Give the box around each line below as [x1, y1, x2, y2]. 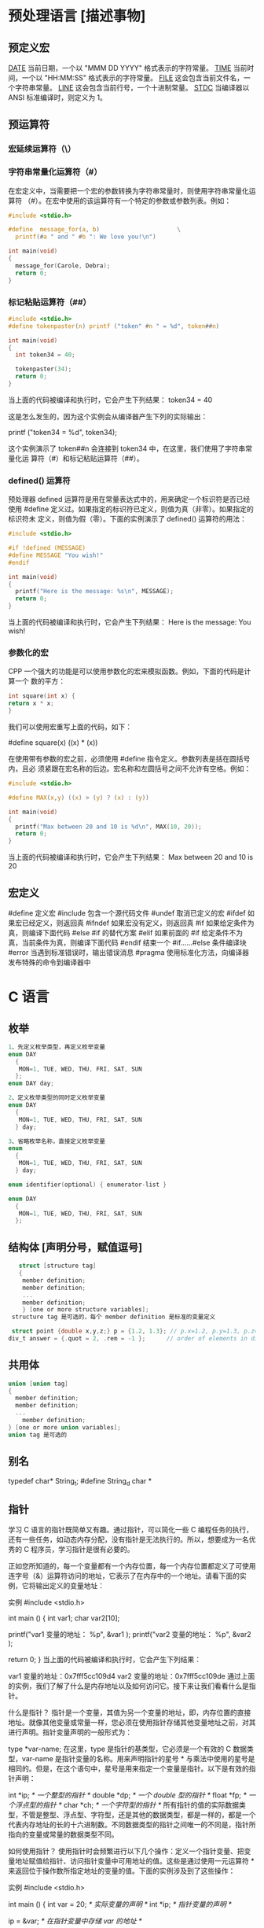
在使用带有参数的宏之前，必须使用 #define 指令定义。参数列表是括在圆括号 [8, 754, 251, 763]
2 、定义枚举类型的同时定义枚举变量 [8, 1094, 106, 1102]
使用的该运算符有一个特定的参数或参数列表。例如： [65, 196, 232, 205]
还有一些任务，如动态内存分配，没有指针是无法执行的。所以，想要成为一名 [8, 1535, 249, 1544]
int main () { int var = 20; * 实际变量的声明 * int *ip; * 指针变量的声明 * [8, 1900, 232, 1909]
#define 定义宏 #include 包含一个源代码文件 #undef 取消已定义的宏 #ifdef [8, 908, 246, 917]
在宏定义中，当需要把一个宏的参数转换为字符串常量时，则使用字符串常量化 [8, 186, 249, 195]
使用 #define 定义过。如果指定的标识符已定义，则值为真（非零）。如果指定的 [8, 504, 254, 514]
